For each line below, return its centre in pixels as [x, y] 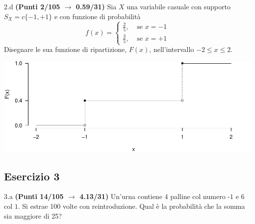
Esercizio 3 [32, 176]
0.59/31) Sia [96, 6]
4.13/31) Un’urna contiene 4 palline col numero [153, 196]
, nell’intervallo [172, 49]
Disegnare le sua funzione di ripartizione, [65, 49]
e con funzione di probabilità [97, 16]
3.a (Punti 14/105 [34, 196]
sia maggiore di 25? [33, 215]
